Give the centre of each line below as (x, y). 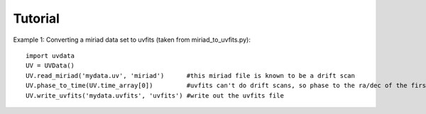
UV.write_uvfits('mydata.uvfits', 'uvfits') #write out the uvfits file (155, 95)
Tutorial (37, 18)
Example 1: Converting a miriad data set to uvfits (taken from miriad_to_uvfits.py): (132, 40)
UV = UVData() (50, 66)
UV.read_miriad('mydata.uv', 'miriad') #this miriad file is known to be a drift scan (190, 75)
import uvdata (50, 56)
